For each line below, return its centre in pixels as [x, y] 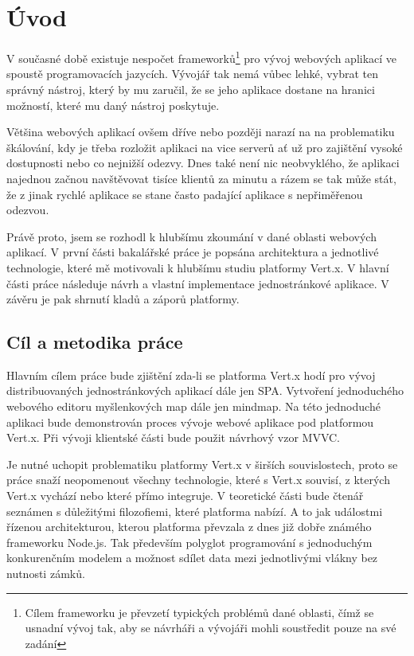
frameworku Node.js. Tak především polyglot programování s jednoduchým [189, 542]
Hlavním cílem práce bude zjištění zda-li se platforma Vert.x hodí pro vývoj [191, 375]
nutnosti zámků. [46, 574]
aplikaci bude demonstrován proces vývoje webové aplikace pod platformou [190, 422]
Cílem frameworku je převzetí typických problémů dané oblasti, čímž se [199, 612]
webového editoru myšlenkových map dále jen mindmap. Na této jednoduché [193, 406]
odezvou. [28, 210]
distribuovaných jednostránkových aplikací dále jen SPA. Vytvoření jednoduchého [205, 390]
